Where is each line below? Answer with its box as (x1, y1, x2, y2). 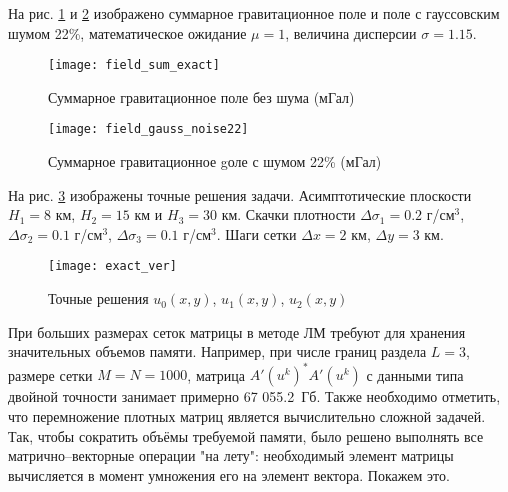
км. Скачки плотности (221, 204, 356, 225)
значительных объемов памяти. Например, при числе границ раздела (8, 341, 427, 362)
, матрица (187, 364, 245, 385)
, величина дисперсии (285, 22, 417, 43)
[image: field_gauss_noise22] (48, 122, 249, 137)
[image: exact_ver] (48, 259, 177, 274)
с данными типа (366, 364, 464, 385)
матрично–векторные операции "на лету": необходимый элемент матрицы (8, 445, 454, 466)
